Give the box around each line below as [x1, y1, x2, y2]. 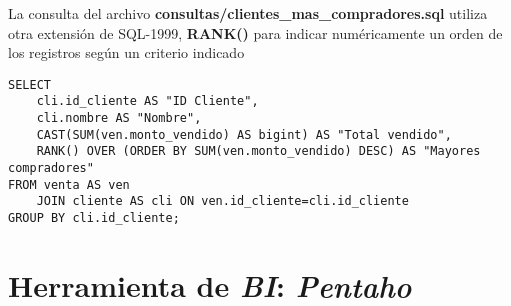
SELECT [8, 77, 51, 92]
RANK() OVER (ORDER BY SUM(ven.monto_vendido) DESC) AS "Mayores [36, 144, 481, 159]
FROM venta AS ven [8, 177, 130, 192]
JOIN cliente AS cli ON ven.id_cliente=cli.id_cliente [36, 194, 409, 209]
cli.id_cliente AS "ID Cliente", [36, 94, 259, 109]
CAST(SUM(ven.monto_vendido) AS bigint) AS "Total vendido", [36, 127, 452, 142]
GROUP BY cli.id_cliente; [8, 211, 180, 226]
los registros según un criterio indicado [8, 42, 245, 63]
